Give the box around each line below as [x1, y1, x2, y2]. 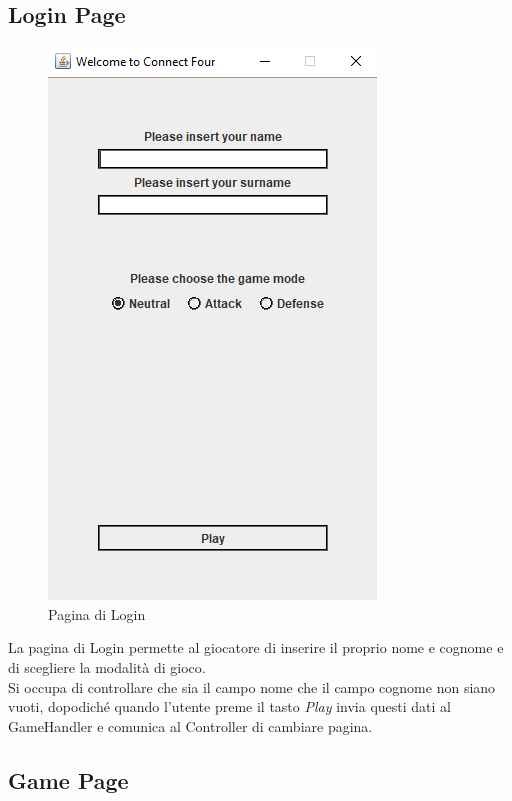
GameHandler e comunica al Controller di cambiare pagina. [8, 715, 373, 736]
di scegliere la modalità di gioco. [8, 656, 206, 677]
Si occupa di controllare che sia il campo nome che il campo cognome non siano [8, 676, 496, 697]
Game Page [8, 764, 129, 795]
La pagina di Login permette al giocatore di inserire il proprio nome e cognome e [8, 637, 504, 658]
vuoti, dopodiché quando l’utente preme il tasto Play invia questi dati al [8, 696, 452, 717]
